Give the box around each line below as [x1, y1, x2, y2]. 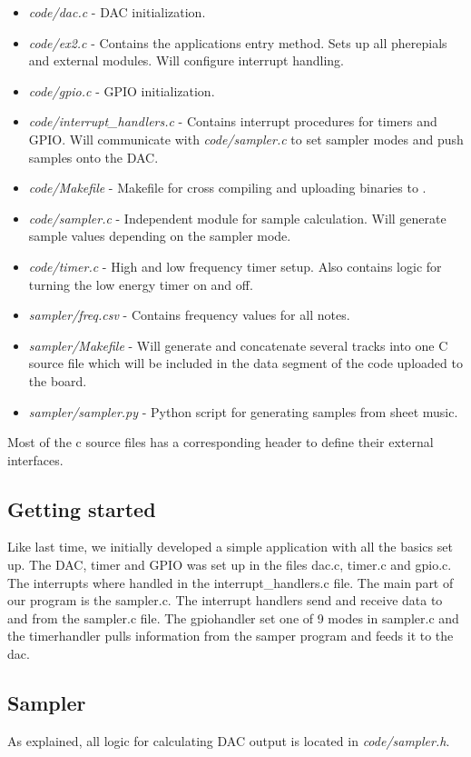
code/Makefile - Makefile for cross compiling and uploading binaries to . [28, 178, 427, 197]
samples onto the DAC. [28, 147, 159, 166]
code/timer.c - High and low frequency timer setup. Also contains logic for [28, 256, 442, 275]
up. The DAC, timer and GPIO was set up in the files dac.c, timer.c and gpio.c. [7, 555, 452, 574]
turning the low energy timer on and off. [28, 274, 253, 294]
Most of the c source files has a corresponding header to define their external [7, 433, 434, 452]
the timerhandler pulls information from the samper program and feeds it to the [7, 626, 454, 645]
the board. [28, 371, 87, 390]
